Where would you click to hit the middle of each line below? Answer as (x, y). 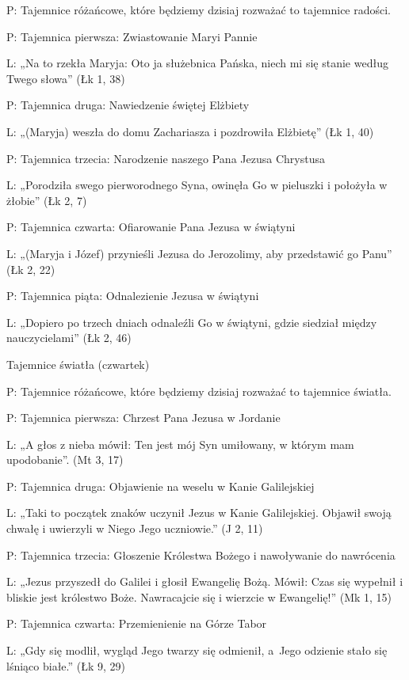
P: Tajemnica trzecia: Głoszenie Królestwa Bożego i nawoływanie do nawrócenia (201, 555)
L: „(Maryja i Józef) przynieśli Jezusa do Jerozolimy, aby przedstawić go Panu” (199, 253)
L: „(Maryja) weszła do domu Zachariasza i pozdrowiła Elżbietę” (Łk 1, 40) (190, 131)
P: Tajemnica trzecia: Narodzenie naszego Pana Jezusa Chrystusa (166, 158)
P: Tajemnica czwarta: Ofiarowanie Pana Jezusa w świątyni (151, 227)
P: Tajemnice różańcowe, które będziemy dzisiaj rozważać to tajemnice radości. (199, 9)
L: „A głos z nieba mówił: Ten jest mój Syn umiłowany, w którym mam (180, 444)
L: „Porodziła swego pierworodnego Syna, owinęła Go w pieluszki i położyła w (197, 185)
